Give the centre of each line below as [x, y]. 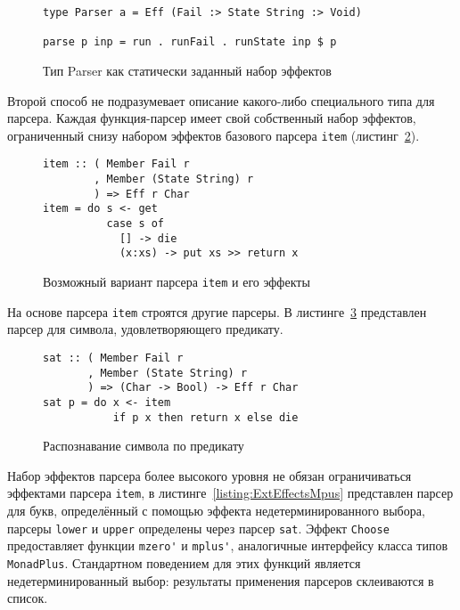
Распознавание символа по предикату [144, 446]
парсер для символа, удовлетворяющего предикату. [145, 329]
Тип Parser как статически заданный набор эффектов [187, 70]
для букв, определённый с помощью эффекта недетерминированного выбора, [216, 511]
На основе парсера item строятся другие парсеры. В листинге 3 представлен [217, 311]
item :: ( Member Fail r [116, 164]
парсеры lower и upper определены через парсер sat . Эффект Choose [198, 528]
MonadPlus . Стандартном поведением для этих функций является [184, 562]
